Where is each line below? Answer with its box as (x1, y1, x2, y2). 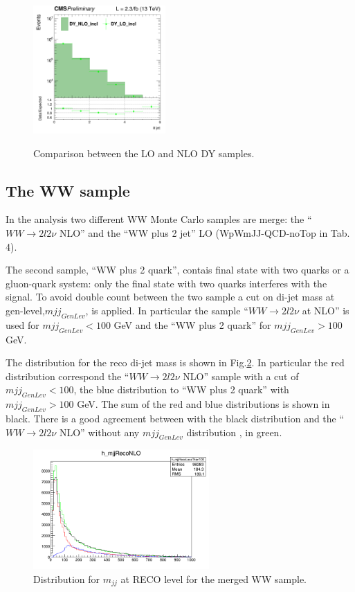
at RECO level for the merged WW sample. (120, 571, 307, 586)
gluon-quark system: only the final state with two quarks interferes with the (6, 276, 327, 290)
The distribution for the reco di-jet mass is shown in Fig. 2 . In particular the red (6, 355, 345, 370)
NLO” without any (59, 424, 140, 439)
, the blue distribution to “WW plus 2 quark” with (73, 382, 289, 397)
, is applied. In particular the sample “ (85, 303, 248, 317)
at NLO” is (302, 303, 349, 317)
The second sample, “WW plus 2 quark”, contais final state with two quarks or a (6, 262, 349, 277)
